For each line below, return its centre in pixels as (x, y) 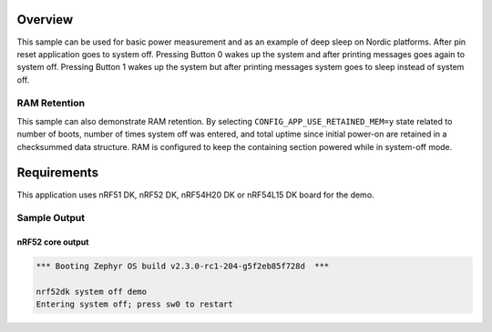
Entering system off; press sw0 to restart (135, 304)
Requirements (58, 173)
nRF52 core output (53, 242)
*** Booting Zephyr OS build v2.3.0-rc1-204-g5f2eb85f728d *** (183, 267)
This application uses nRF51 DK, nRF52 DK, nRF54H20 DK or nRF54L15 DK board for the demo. (195, 195)
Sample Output (51, 218)
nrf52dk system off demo (92, 292)
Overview (45, 20)
